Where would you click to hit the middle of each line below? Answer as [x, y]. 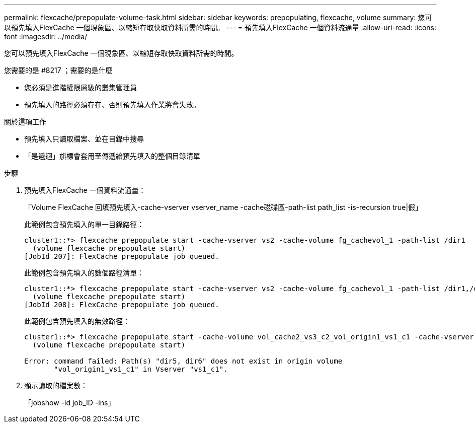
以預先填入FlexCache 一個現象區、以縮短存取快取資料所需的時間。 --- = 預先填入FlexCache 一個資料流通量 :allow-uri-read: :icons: [220, 27]
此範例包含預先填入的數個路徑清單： [84, 273]
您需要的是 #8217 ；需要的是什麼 [58, 70]
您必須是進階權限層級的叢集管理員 [81, 87]
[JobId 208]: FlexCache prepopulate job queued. [122, 305]
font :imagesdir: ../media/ [46, 37]
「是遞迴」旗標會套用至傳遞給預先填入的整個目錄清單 [112, 156]
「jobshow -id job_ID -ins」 [70, 403]
